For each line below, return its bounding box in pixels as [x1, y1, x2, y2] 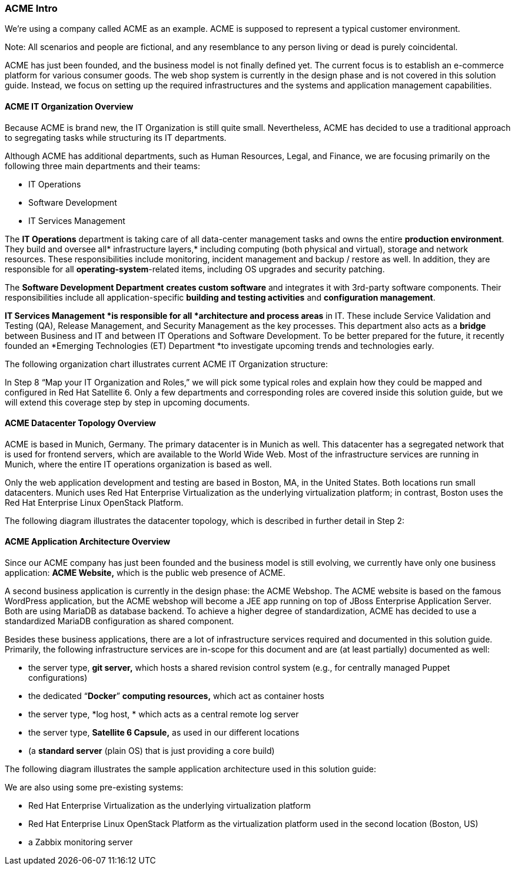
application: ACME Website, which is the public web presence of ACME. [5, 568, 285, 578]
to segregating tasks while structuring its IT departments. [5, 132, 227, 143]
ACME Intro [5, 2, 58, 14]
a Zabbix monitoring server [28, 837, 133, 848]
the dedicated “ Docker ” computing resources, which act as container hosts [28, 691, 325, 701]
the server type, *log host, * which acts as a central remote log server [28, 709, 299, 720]
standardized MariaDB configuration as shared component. [5, 616, 234, 627]
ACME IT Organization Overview [5, 101, 134, 111]
